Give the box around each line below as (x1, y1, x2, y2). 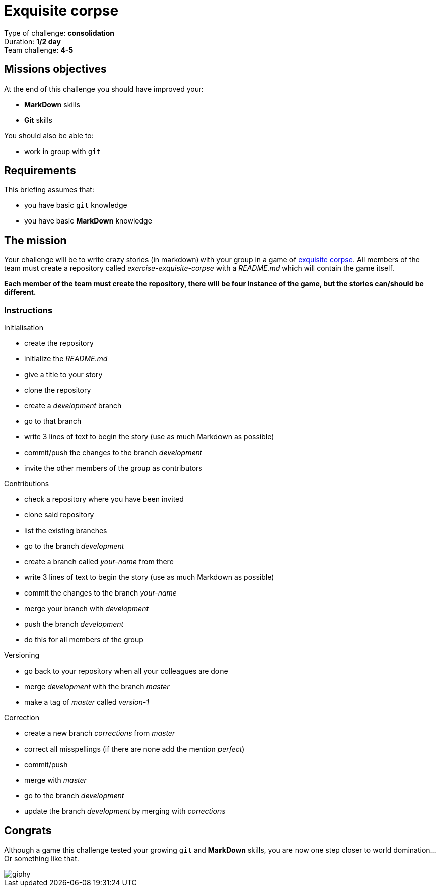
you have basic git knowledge (24, 201, 127, 210)
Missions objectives (4, 63, 107, 76)
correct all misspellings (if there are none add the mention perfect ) (24, 745, 245, 754)
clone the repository (24, 386, 91, 395)
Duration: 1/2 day (4, 37, 61, 46)
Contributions (4, 479, 49, 488)
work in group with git (24, 146, 101, 156)
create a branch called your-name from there (24, 557, 174, 566)
